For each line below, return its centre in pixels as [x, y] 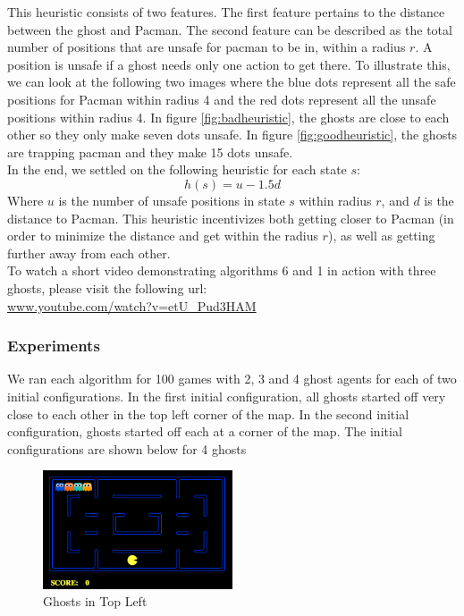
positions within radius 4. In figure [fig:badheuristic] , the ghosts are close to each [228, 117]
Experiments [54, 346]
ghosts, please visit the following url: [107, 287]
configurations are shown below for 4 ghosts [127, 448]
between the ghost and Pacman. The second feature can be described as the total [230, 29]
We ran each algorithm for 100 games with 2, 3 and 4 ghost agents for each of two [232, 379]
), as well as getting [381, 236]
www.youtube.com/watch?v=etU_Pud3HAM [132, 305]
